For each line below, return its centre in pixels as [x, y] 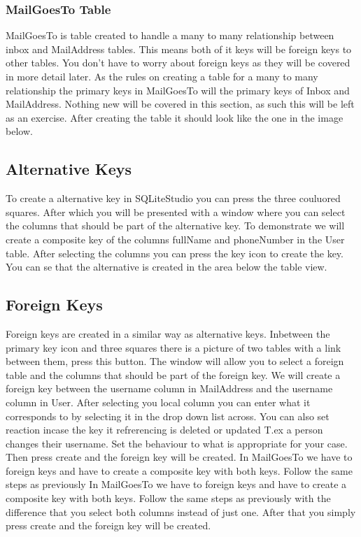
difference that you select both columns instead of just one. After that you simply [181, 511]
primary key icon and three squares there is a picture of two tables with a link [174, 347]
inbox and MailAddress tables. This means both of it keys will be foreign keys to [179, 49]
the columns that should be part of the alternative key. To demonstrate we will [175, 225]
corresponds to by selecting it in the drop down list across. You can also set [168, 416]
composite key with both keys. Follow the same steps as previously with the [168, 498]
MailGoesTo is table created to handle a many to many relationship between [170, 35]
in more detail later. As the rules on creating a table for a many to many [162, 76]
